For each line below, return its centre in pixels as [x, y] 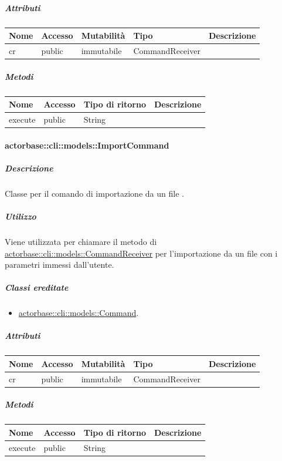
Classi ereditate [37, 287]
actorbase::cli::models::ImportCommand [87, 145]
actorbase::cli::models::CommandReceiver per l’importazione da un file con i [141, 253]
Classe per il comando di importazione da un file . [94, 193]
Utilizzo [21, 216]
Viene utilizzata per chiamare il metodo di [81, 241]
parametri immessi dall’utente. [60, 265]
